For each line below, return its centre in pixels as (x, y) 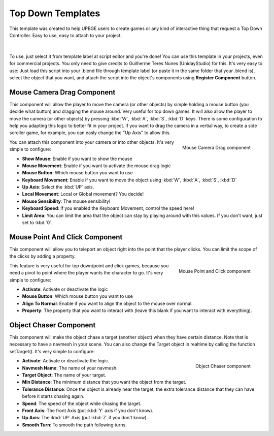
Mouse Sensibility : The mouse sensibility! (66, 201)
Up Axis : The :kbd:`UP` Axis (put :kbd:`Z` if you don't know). (85, 418)
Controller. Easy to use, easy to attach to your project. (65, 35)
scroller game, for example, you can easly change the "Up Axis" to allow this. (90, 133)
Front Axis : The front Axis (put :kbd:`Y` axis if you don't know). (88, 410)
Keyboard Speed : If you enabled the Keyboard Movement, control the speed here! (108, 208)
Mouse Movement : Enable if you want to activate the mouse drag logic (96, 166)
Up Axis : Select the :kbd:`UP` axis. (58, 187)
